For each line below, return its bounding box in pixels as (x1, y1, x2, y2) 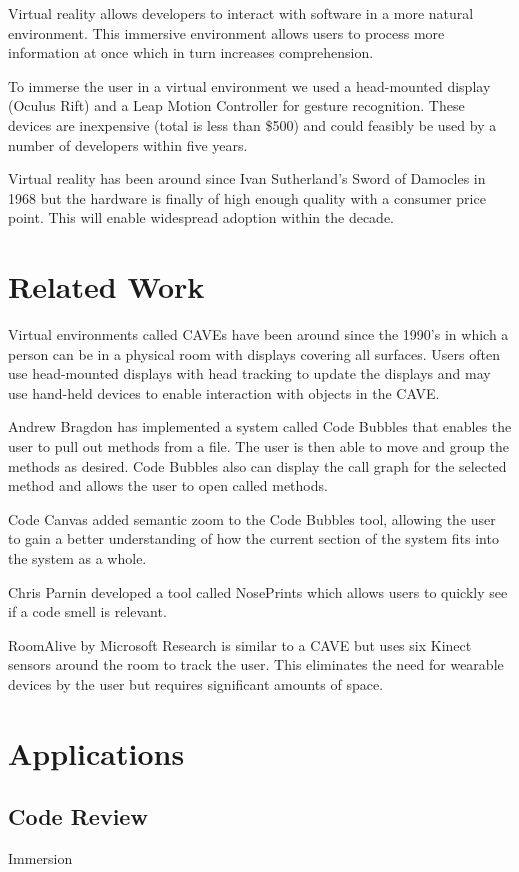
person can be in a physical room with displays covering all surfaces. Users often (8, 343, 500, 364)
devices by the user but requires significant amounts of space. (8, 673, 384, 694)
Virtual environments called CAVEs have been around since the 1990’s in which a (8, 324, 509, 345)
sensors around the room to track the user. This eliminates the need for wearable (8, 654, 504, 675)
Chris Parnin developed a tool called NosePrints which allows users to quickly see (8, 581, 508, 602)
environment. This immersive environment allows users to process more (8, 22, 445, 43)
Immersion (8, 848, 73, 869)
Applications (8, 732, 185, 773)
